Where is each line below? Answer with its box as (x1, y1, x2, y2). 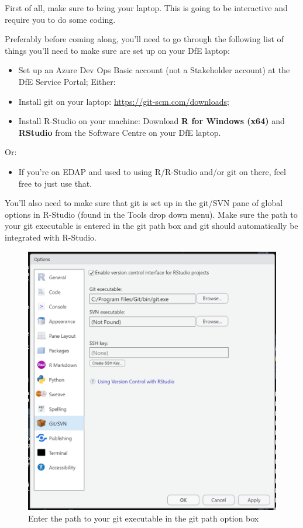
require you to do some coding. (5, 13, 116, 25)
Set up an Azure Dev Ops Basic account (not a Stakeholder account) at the (18, 64, 290, 76)
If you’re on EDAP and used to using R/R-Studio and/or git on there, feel (18, 165, 286, 177)
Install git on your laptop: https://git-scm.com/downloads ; (18, 95, 229, 107)
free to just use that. (18, 177, 92, 189)
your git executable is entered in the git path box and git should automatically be (5, 220, 298, 232)
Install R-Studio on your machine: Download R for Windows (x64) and (18, 115, 285, 127)
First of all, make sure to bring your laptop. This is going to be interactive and (5, 2, 288, 13)
